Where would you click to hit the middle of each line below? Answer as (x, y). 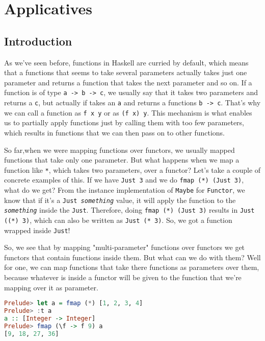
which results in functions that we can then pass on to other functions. (114, 132)
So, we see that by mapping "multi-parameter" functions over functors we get (125, 247)
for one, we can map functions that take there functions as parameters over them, (132, 267)
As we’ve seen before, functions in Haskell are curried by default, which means (126, 62)
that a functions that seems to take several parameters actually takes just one (126, 72)
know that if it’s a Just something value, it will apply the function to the (120, 200)
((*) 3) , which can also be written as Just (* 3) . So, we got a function (118, 220)
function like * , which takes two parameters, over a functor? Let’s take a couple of (132, 169)
